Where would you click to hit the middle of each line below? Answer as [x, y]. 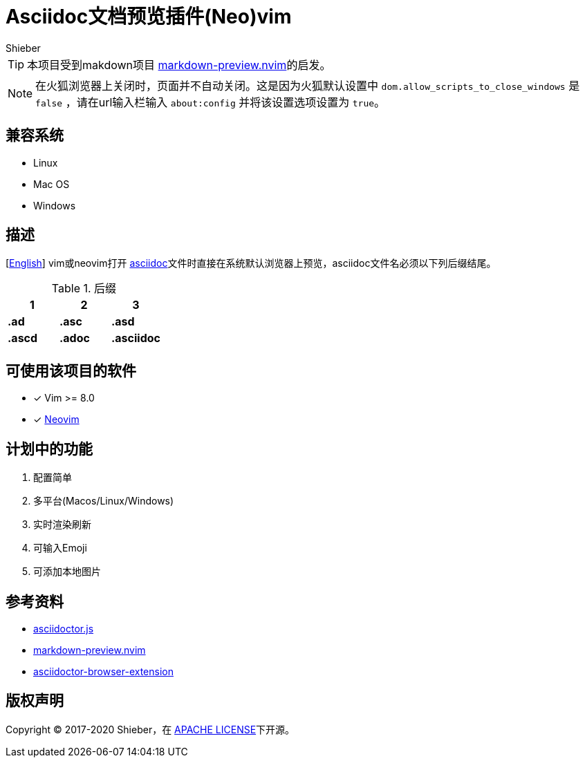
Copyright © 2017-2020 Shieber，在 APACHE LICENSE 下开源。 [150, 729]
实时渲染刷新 [62, 525]
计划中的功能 [49, 449]
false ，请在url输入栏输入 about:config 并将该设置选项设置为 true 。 [211, 102]
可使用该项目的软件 [71, 370]
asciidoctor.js [64, 628]
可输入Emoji [60, 548]
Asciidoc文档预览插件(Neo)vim [149, 17]
